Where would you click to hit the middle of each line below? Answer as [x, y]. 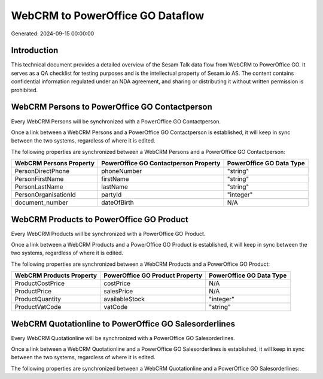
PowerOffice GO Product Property [153, 275]
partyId [112, 195]
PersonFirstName [39, 179]
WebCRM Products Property [56, 275]
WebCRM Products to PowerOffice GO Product [100, 219]
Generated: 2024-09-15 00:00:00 [53, 34]
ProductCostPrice [40, 283]
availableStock [124, 299]
